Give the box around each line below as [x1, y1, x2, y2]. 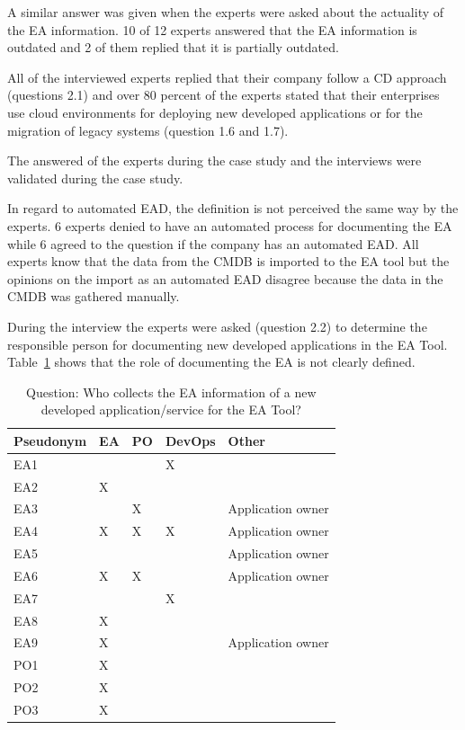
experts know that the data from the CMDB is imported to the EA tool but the [7, 252, 450, 271]
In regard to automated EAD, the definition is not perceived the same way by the [7, 199, 459, 218]
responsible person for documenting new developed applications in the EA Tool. [7, 334, 448, 353]
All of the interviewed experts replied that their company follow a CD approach [7, 67, 447, 86]
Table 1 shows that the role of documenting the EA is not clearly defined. [7, 352, 416, 371]
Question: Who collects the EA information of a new [26, 382, 317, 401]
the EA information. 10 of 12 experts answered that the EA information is [7, 20, 417, 39]
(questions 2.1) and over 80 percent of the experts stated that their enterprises [7, 85, 440, 104]
